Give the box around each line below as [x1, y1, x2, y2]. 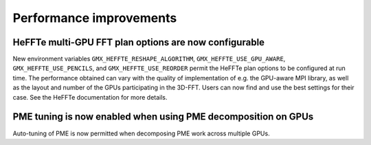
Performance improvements [12, 10, 177, 25]
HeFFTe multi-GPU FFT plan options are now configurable [12, 36, 265, 48]
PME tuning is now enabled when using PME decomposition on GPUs [12, 111, 314, 123]
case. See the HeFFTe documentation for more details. [12, 93, 168, 101]
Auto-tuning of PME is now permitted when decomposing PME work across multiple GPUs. [12, 129, 271, 137]
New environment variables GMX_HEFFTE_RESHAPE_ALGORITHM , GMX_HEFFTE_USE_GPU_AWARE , [12, 55, 286, 63]
